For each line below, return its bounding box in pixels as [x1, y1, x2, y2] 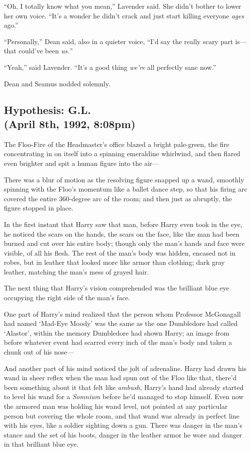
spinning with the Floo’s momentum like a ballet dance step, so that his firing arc [4, 184, 248, 194]
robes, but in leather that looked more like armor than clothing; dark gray [4, 257, 225, 267]
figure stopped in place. [4, 203, 73, 213]
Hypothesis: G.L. [4, 102, 91, 117]
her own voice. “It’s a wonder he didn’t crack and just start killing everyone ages [4, 10, 244, 20]
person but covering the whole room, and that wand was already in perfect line [4, 410, 239, 420]
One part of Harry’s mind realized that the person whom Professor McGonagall [4, 308, 241, 319]
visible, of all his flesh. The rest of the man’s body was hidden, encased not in [4, 247, 235, 258]
